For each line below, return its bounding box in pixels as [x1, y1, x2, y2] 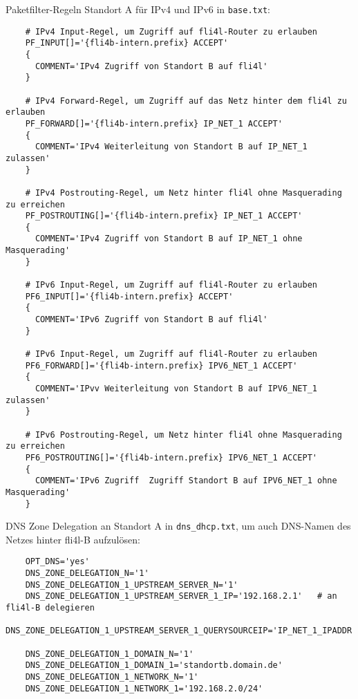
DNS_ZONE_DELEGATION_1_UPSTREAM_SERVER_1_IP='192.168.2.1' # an [25, 591, 337, 602]
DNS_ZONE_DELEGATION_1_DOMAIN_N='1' [25, 649, 194, 659]
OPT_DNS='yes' [25, 557, 90, 567]
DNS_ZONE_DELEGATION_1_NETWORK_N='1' [25, 672, 199, 682]
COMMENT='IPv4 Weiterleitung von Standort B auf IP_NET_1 [35, 142, 308, 152]
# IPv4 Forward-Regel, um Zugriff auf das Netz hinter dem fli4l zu [25, 95, 347, 106]
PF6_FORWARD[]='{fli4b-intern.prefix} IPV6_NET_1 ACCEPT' [25, 360, 298, 371]
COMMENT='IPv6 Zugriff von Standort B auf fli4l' [35, 315, 268, 325]
